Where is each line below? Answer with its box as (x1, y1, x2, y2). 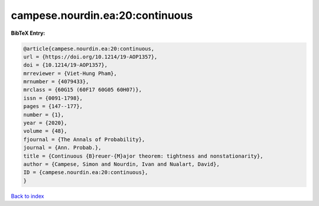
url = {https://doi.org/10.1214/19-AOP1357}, (23, 53, 158, 60)
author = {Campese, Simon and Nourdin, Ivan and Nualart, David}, (23, 161, 220, 168)
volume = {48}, (23, 127, 67, 135)
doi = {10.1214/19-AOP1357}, (23, 62, 108, 68)
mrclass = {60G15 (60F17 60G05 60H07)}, (23, 86, 142, 93)
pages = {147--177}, (23, 103, 83, 110)
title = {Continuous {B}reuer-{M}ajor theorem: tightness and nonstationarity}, (23, 152, 263, 159)
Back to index (11, 192, 44, 200)
